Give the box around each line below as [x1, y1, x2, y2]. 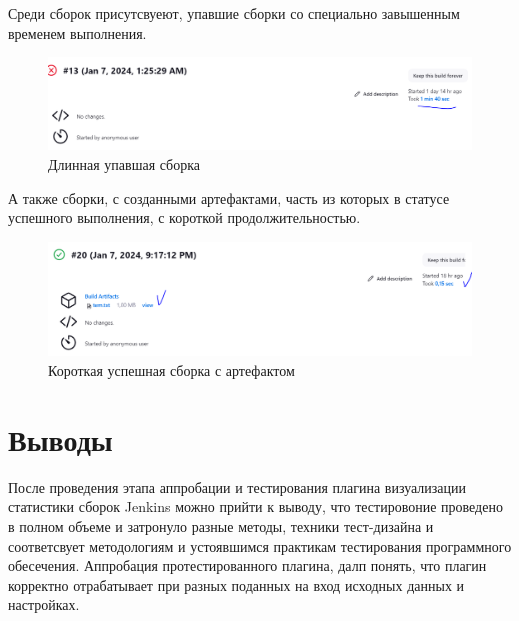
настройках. [8, 594, 80, 615]
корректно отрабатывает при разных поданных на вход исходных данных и [8, 574, 465, 595]
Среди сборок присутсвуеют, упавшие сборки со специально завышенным [8, 3, 460, 23]
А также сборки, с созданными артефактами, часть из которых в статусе [8, 187, 450, 208]
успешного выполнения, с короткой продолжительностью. [8, 207, 361, 228]
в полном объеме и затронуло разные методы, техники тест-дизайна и [8, 515, 434, 536]
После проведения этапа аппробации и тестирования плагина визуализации [8, 476, 467, 497]
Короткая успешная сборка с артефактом [48, 360, 295, 380]
